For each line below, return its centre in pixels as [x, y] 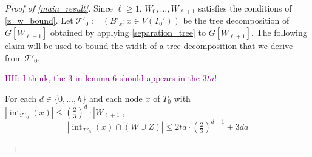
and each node [116, 98]
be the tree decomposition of [236, 20]
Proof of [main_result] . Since [59, 8]
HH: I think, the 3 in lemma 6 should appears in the [103, 78]
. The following [279, 32]
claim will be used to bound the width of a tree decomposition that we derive [149, 46]
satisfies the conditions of [245, 8]
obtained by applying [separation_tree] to [128, 32]
